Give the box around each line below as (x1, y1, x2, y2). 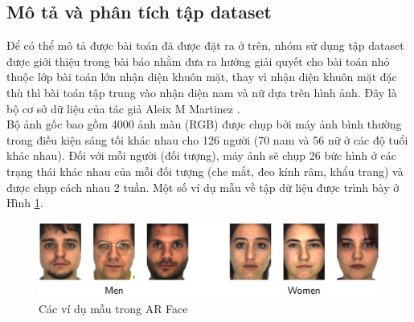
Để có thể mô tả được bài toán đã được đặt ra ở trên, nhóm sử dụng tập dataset (6, 37, 404, 54)
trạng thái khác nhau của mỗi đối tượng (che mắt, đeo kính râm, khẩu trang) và (6, 162, 404, 179)
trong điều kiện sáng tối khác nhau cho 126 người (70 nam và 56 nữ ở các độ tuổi (6, 131, 408, 148)
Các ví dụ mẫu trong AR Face (39, 300, 188, 316)
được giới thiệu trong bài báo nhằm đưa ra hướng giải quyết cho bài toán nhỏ (6, 52, 390, 69)
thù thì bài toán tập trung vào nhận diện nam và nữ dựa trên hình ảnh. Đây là (6, 84, 397, 100)
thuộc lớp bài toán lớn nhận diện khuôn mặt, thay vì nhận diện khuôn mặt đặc (6, 68, 397, 85)
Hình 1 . (6, 194, 43, 211)
